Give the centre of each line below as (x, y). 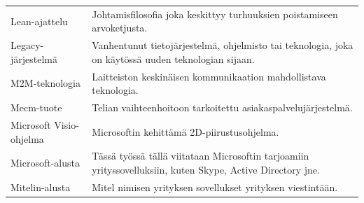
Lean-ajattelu (39, 21)
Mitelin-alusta (41, 187)
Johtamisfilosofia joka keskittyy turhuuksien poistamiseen (215, 14)
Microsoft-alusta (45, 163)
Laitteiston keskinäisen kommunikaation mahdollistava (209, 76)
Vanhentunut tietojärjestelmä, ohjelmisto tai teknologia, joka (223, 45)
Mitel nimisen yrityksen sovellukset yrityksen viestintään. (215, 187)
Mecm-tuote (36, 107)
